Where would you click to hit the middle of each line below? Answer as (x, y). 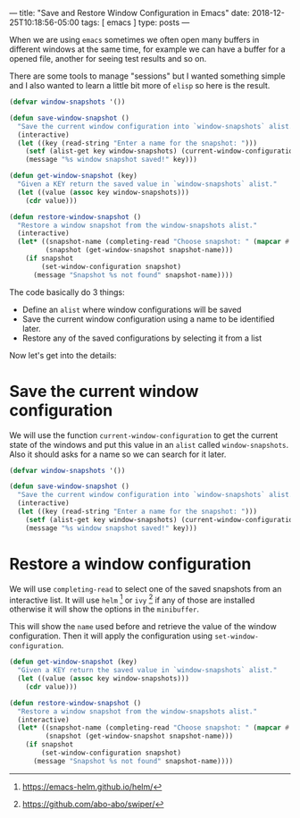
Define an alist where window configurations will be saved (132, 309)
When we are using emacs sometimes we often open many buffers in (134, 40)
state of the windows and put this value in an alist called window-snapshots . (149, 444)
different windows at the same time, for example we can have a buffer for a (147, 49)
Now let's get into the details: (63, 355)
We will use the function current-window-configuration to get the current (144, 435)
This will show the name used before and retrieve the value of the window (143, 627)
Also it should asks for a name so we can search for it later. (118, 454)
